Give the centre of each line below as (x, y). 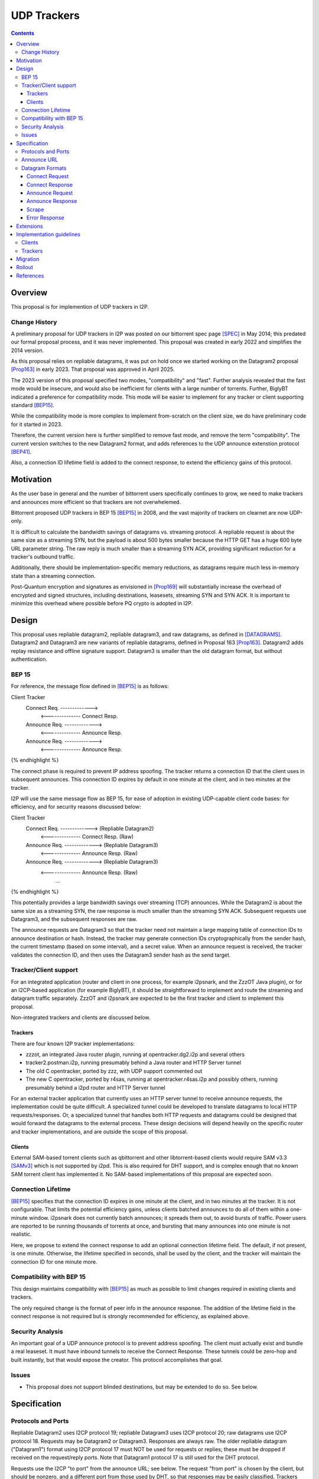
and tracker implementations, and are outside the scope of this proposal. (100, 1131)
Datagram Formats (44, 168)
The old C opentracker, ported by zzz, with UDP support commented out (114, 1071)
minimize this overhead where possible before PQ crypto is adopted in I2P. (102, 603)
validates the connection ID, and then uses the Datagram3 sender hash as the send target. (121, 955)
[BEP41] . (21, 452)
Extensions (30, 226)
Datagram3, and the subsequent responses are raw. (74, 919)
